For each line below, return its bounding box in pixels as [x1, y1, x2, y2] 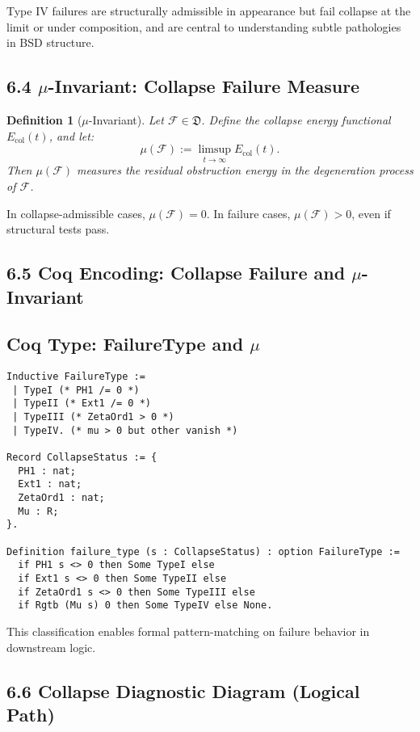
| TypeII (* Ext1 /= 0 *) [12, 398, 151, 410]
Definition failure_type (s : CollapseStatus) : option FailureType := [6, 545, 400, 557]
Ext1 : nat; [18, 478, 82, 490]
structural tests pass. [6, 221, 110, 238]
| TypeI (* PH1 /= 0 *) [12, 384, 140, 396]
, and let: [48, 127, 94, 144]
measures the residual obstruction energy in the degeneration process [77, 162, 414, 179]
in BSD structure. [6, 34, 94, 51]
